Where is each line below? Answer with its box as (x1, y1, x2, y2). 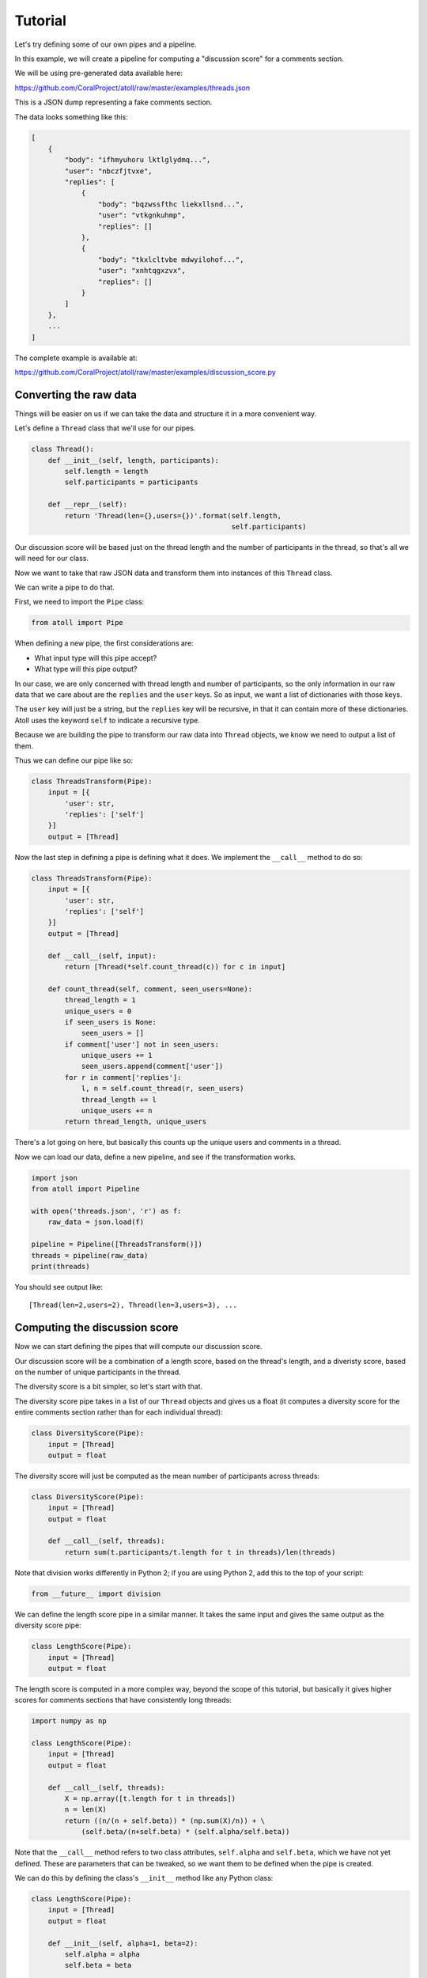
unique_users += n (81, 1106, 153, 1116)
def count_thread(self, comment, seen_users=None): (47, 984, 253, 993)
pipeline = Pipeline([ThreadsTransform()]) (31, 1240, 203, 1249)
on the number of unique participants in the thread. (14, 1367, 181, 1377)
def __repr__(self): (47, 500, 128, 510)
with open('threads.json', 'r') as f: (31, 1207, 182, 1215)
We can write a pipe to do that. (14, 582, 115, 593)
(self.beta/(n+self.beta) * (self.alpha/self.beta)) (81, 1828, 290, 1836)
